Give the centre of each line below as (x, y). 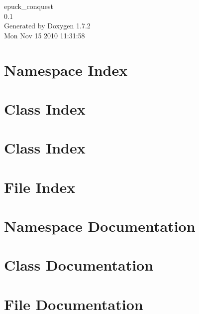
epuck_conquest (29, 6)
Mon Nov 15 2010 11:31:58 (45, 35)
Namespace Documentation (100, 226)
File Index (40, 187)
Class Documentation (79, 265)
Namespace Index (66, 70)
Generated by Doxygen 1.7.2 (47, 26)
